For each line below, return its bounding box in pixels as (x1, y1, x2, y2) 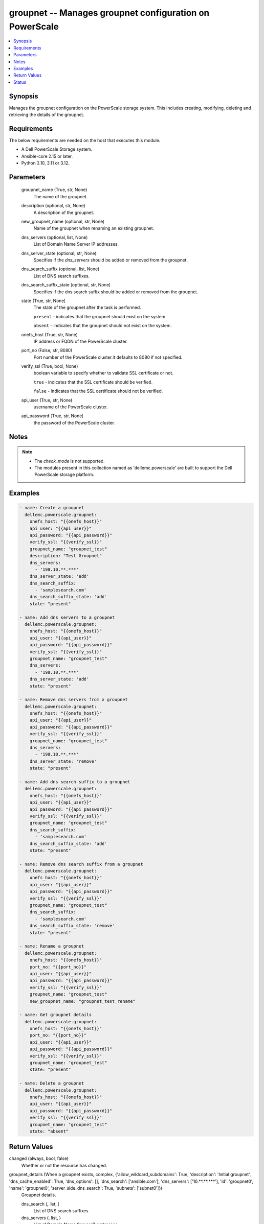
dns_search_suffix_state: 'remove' (29, 923, 115, 929)
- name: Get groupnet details (19, 1012, 92, 1018)
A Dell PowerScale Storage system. (21, 146, 92, 152)
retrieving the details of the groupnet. (9, 112, 85, 118)
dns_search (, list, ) (21, 1201, 60, 1207)
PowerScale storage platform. (34, 471, 95, 477)
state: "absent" (29, 1129, 68, 1134)
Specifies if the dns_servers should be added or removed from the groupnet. (33, 257, 188, 263)
